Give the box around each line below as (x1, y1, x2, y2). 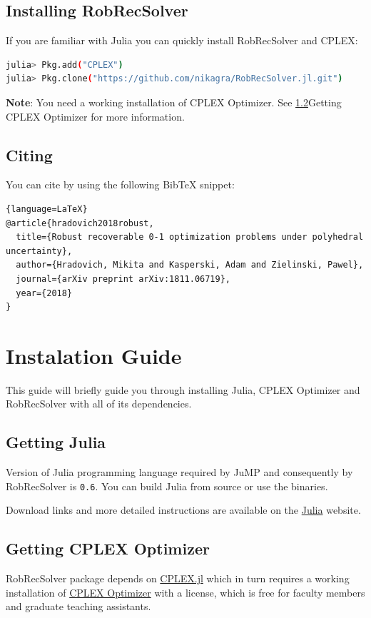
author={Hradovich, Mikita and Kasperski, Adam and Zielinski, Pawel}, (16, 260, 364, 270)
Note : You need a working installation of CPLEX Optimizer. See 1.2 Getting (6, 94, 342, 109)
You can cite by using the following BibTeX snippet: (6, 177, 235, 192)
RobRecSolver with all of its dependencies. (6, 396, 192, 411)
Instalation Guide (6, 340, 182, 370)
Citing (6, 143, 53, 166)
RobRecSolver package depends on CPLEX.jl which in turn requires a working (6, 571, 350, 586)
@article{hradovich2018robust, (6, 218, 154, 228)
